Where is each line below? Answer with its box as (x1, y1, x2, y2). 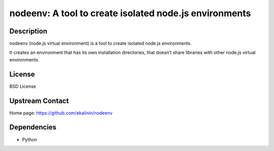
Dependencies (9, 123, 57, 132)
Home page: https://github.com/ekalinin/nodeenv (9, 109, 113, 116)
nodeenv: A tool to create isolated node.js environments (9, 8, 251, 19)
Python (22, 136, 38, 142)
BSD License (9, 83, 37, 89)
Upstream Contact (9, 96, 69, 105)
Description (9, 27, 48, 35)
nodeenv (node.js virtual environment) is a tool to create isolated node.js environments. (9, 41, 192, 47)
